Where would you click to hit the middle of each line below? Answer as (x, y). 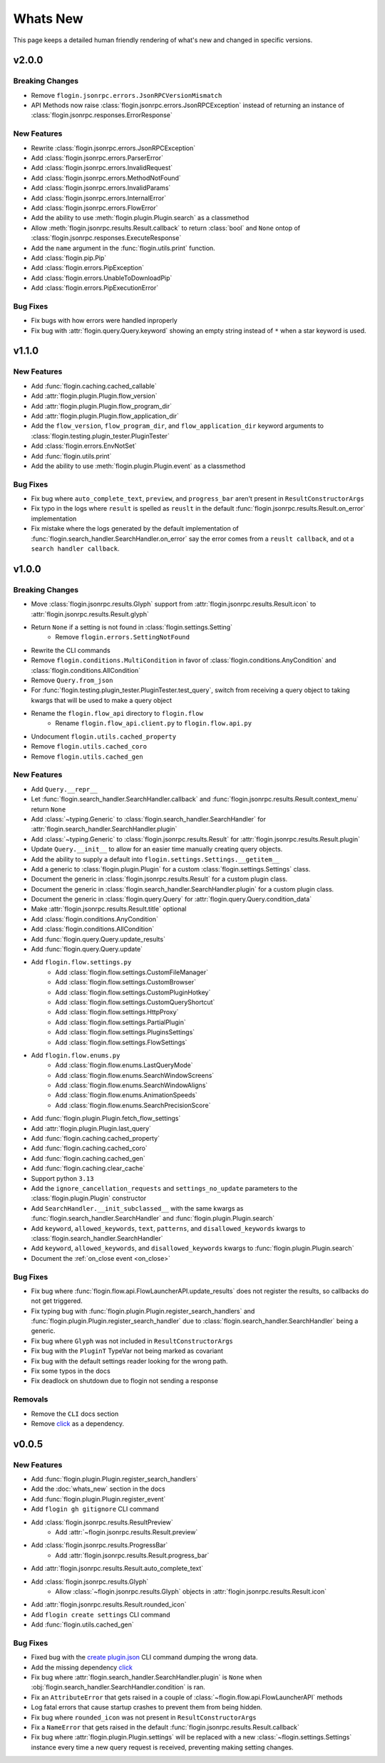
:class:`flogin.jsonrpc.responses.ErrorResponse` (102, 115)
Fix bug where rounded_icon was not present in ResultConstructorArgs (144, 1717)
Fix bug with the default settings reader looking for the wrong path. (129, 1361)
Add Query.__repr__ (64, 789)
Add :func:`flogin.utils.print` (71, 456)
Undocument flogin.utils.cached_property (104, 736)
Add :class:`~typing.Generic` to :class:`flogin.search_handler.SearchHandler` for (149, 819)
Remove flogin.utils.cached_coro (89, 746)
